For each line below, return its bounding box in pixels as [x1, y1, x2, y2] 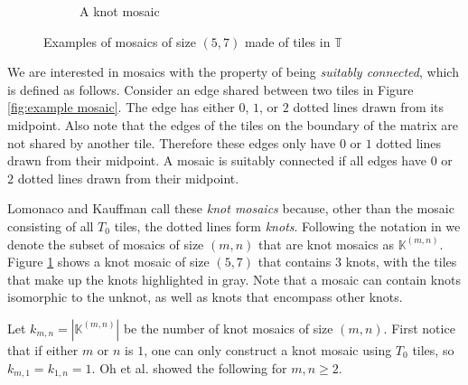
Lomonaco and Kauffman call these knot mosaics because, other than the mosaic [7, 199, 454, 218]
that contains [257, 252, 332, 271]
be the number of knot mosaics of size [123, 318, 333, 337]
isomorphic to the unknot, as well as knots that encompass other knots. [7, 287, 403, 306]
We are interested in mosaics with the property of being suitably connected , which [7, 62, 459, 81]
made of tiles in [244, 32, 331, 51]
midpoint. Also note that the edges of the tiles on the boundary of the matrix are [7, 115, 458, 134]
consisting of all [7, 216, 94, 235]
